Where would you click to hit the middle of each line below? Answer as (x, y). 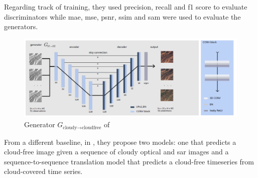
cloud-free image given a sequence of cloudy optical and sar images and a (116, 152)
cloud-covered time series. (43, 171)
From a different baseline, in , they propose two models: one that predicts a (120, 142)
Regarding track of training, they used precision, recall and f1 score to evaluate (126, 7)
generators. (21, 26)
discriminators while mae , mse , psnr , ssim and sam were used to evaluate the (122, 16)
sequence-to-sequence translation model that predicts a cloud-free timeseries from (129, 161)
